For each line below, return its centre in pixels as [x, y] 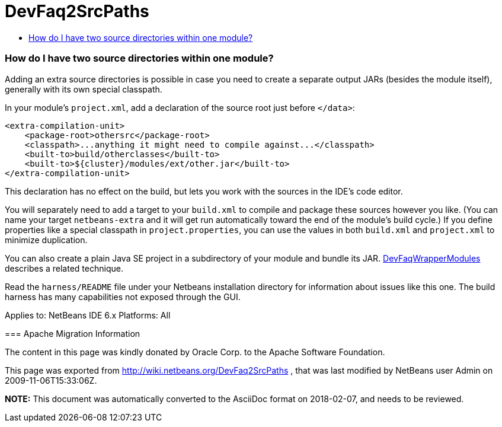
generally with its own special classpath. [84, 89]
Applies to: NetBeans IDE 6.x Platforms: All [88, 315]
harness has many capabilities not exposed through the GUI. [123, 297]
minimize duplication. [46, 240]
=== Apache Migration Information [73, 333]
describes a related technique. [64, 268]
